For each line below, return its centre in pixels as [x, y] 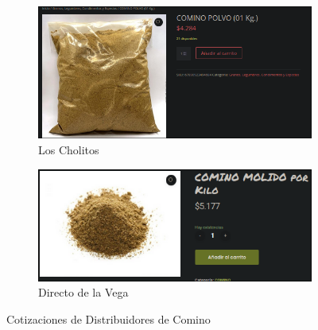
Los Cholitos [69, 149]
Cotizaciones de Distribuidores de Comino [109, 318]
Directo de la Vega [83, 292]
